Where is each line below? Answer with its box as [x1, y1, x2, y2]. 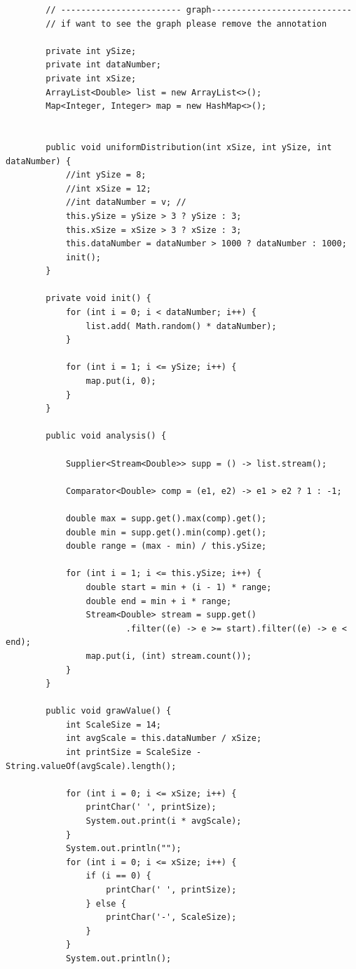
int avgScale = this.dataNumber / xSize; [65, 733, 262, 744]
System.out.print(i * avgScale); [85, 816, 242, 827]
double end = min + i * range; [85, 596, 232, 606]
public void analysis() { [46, 431, 167, 441]
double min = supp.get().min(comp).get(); [65, 527, 267, 537]
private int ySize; [46, 46, 137, 56]
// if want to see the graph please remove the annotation [46, 18, 327, 29]
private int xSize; [46, 73, 137, 83]
